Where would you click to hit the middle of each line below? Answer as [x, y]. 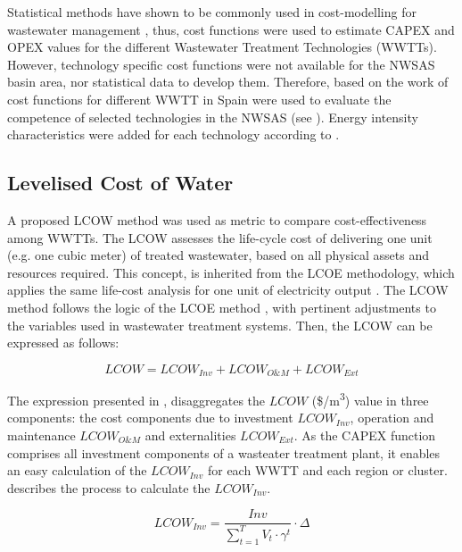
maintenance [41, 435]
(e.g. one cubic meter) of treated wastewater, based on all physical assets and [219, 255]
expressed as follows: [63, 343]
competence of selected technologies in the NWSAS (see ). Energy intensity [213, 117]
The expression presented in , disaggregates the [136, 400]
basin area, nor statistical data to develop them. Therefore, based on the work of [228, 82]
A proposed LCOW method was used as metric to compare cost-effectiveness [217, 219]
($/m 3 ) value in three [370, 399]
